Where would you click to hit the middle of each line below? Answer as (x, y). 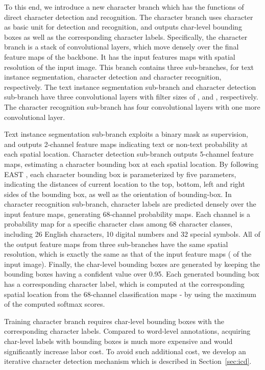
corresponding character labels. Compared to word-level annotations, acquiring (127, 331)
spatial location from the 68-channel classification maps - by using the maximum (130, 294)
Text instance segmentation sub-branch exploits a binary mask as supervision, (126, 134)
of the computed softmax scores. (55, 304)
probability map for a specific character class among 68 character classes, (118, 224)
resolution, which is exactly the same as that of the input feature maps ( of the (128, 254)
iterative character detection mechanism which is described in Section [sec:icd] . (128, 361)
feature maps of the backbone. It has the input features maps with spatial (120, 56)
